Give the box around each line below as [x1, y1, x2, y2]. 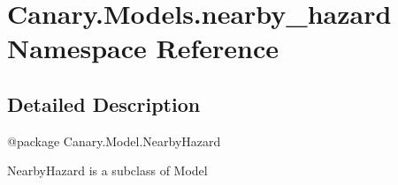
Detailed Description [7, 90, 201, 117]
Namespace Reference [7, 30, 279, 66]
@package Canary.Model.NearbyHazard [7, 131, 221, 150]
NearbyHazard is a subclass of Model [7, 161, 208, 180]
